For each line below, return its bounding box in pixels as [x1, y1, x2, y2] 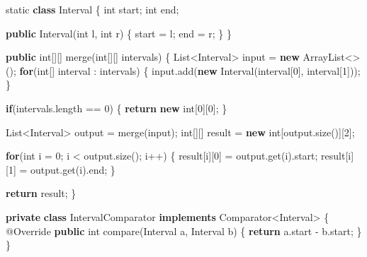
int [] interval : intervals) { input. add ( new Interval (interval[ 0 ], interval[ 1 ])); [37, 63, 361, 78]
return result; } [6, 186, 77, 201]
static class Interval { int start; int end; [6, 2, 179, 16]
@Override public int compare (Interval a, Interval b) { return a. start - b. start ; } [6, 223, 362, 238]
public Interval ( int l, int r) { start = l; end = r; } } [6, 25, 232, 40]
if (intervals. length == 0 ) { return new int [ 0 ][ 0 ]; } [6, 100, 227, 115]
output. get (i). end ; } [30, 162, 115, 177]
